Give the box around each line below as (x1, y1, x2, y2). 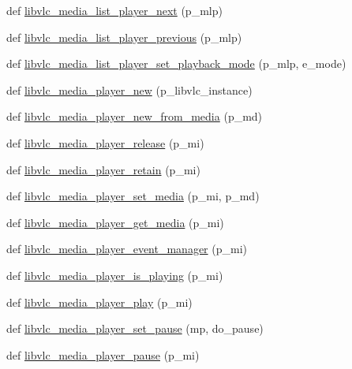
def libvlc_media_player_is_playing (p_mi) (6, 266, 223, 283)
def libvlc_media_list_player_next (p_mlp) (6, 2, 223, 18)
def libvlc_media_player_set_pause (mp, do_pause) (6, 320, 264, 337)
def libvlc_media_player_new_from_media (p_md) (6, 108, 263, 125)
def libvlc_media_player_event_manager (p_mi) (6, 240, 247, 257)
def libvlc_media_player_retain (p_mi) (6, 161, 200, 177)
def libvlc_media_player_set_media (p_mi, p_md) (6, 188, 260, 204)
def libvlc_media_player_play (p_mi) (6, 293, 193, 310)
